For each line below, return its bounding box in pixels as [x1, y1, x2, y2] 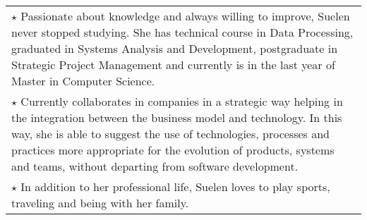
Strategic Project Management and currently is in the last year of [11, 56, 335, 73]
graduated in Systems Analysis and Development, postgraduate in [11, 40, 338, 56]
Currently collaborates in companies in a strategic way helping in [20, 93, 343, 109]
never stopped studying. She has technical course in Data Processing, [11, 24, 354, 40]
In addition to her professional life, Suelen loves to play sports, [20, 178, 330, 195]
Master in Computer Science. [11, 73, 155, 89]
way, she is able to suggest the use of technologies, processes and [11, 126, 330, 142]
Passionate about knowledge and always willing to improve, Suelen [20, 8, 350, 24]
